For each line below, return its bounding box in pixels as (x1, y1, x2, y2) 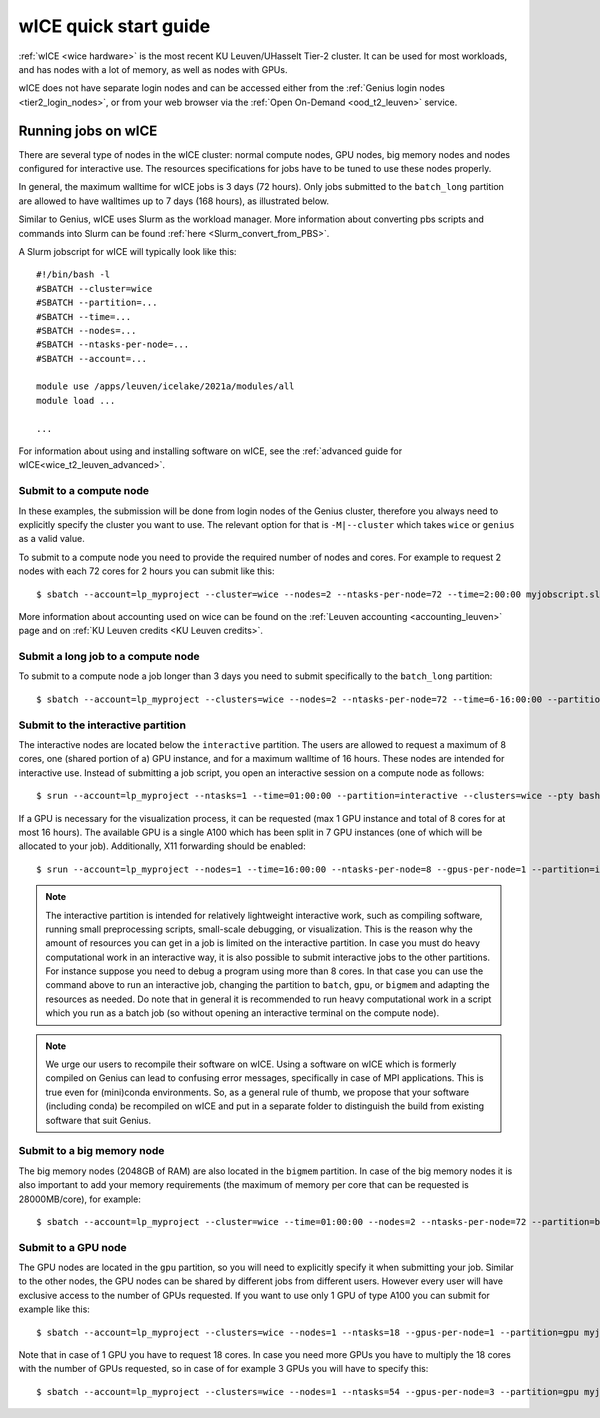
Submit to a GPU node (18, 1240, 127, 1254)
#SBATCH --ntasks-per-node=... (36, 339, 190, 350)
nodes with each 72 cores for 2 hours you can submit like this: (18, 565, 275, 577)
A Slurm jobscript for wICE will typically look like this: (18, 245, 237, 257)
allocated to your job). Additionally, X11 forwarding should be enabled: (18, 840, 306, 852)
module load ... (36, 395, 116, 406)
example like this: (18, 1303, 90, 1315)
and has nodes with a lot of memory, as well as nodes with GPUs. (18, 63, 288, 75)
